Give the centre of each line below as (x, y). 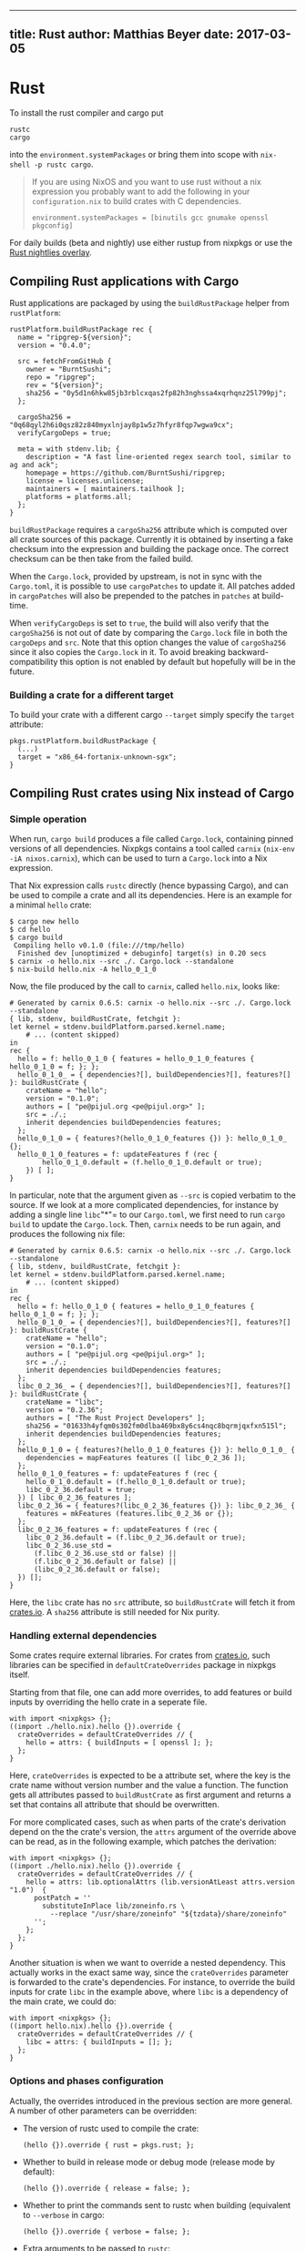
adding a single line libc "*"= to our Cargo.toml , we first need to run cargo (147, 1215)
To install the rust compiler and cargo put (87, 113)
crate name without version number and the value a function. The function (149, 1785)
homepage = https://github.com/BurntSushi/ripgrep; (126, 473)
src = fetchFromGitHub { (65, 362)
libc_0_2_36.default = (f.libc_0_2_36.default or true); (136, 1538)
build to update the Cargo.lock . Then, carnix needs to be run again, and (145, 1224)
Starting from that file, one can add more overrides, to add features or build (151, 1693)
